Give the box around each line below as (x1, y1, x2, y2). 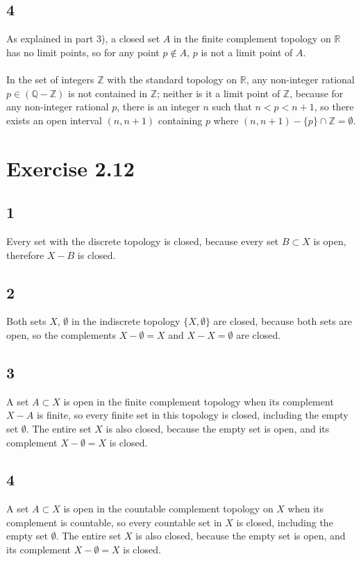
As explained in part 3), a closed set (6, 31, 160, 46)
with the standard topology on (107, 72, 237, 86)
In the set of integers (6, 72, 94, 86)
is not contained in (68, 85, 148, 100)
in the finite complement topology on (173, 31, 331, 46)
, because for (289, 85, 344, 100)
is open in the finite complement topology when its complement (63, 394, 334, 408)
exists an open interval (6, 112, 102, 127)
